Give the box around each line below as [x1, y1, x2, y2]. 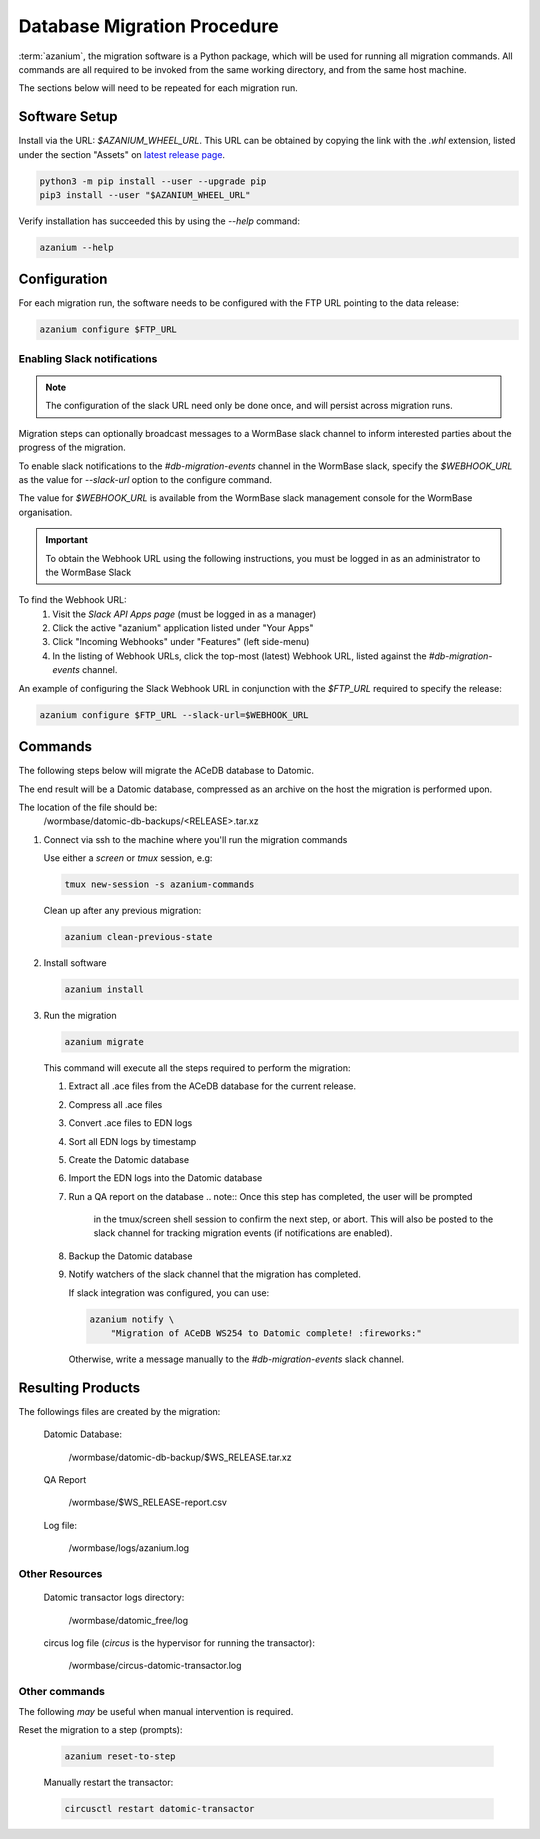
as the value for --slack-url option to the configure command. [18, 473, 273, 485]
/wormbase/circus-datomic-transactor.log [68, 1660, 242, 1672]
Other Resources [18, 1567, 103, 1581]
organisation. [18, 506, 73, 518]
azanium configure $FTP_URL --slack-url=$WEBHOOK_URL [39, 709, 309, 720]
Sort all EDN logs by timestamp [68, 1135, 197, 1147]
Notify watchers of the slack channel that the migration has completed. [68, 1268, 362, 1280]
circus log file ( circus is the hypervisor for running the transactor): [43, 1636, 315, 1649]
